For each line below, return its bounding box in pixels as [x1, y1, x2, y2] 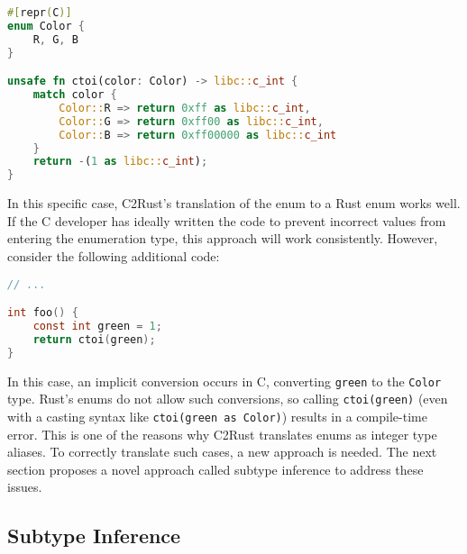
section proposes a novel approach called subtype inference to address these [7, 459, 424, 478]
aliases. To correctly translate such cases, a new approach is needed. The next [7, 442, 437, 461]
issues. [7, 477, 42, 496]
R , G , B [32, 32, 78, 46]
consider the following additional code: [7, 246, 220, 265]
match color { [32, 88, 117, 102]
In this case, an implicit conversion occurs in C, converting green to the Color [7, 371, 442, 390]
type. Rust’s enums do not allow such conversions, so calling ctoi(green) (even [7, 389, 448, 408]
